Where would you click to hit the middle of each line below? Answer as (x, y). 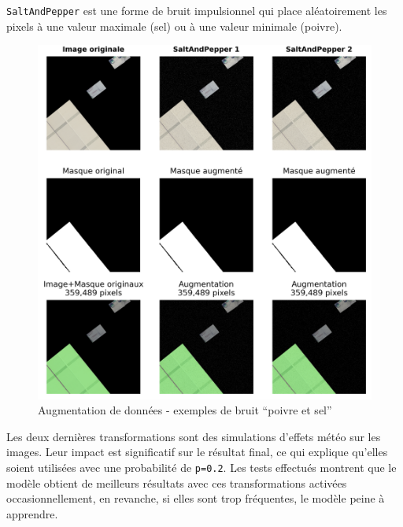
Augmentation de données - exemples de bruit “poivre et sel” (185, 410)
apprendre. (32, 513)
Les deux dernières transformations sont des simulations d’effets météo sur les (194, 436)
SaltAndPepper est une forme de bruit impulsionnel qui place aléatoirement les (197, 10)
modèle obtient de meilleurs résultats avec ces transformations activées (177, 482)
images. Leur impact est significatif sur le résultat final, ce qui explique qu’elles (197, 452)
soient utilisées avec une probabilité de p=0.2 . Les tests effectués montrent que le (201, 468)
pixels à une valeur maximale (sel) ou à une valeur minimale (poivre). (174, 26)
